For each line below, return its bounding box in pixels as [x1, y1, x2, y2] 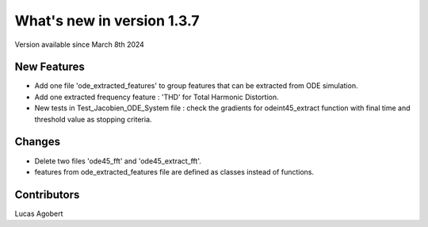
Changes [14, 135, 61, 148]
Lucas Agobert [14, 209, 63, 218]
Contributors [14, 187, 80, 202]
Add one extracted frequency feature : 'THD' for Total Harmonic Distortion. [34, 92, 279, 102]
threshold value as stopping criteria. [34, 114, 152, 124]
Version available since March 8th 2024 [14, 40, 144, 49]
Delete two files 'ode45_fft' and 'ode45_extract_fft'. [34, 156, 201, 166]
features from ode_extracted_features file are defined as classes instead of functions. [34, 167, 315, 176]
